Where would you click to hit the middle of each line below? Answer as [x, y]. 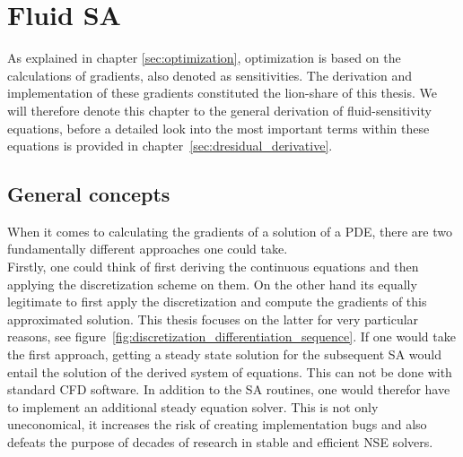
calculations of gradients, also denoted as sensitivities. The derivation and [210, 75]
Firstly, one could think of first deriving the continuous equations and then [213, 267]
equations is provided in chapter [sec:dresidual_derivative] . [170, 146]
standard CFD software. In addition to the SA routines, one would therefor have [229, 389]
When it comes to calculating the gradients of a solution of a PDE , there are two [230, 231]
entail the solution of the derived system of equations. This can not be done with [230, 371]
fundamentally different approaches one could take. [148, 249]
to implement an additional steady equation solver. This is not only [193, 406]
